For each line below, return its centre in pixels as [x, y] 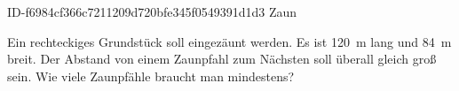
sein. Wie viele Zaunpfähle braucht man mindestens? [151, 76]
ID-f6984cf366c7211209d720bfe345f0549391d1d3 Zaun [152, 11]
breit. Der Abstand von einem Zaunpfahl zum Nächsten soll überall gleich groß [222, 59]
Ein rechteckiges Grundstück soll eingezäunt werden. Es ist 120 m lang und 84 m [229, 41]
